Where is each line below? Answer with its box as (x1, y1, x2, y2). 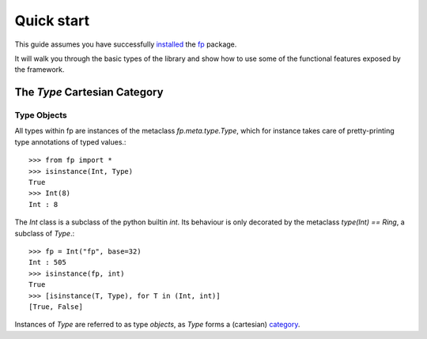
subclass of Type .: (14, 228, 75, 238)
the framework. (14, 65, 65, 74)
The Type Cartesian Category (14, 85, 164, 99)
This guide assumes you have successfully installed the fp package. (14, 40, 237, 49)
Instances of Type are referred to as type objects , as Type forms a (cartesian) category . (14, 320, 300, 330)
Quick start (14, 12, 90, 29)
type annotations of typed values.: (14, 137, 127, 146)
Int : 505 (28, 258, 66, 267)
